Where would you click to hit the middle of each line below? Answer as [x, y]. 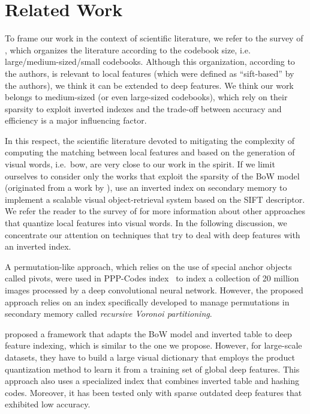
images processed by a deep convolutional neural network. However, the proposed [154, 290]
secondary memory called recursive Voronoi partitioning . [109, 313]
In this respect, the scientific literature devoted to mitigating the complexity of [150, 140]
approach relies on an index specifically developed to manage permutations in [147, 301]
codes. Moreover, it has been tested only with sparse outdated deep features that [154, 392]
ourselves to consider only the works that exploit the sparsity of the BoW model [152, 175]
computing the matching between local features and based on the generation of [150, 152]
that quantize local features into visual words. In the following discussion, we [146, 223]
